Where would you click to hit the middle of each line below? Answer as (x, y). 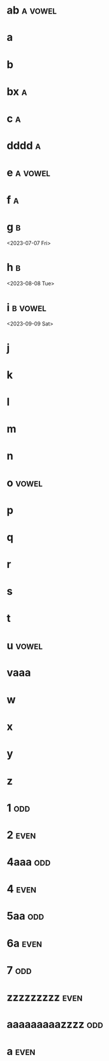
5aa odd (25, 916)
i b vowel (27, 307)
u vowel (25, 645)
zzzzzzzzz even (45, 997)
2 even (21, 835)
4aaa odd (29, 862)
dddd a (24, 146)
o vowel (25, 483)
